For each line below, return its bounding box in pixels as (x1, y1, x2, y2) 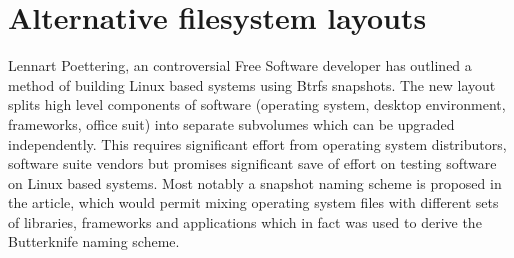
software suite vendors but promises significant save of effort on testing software (8, 153, 497, 174)
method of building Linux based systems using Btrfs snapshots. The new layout (8, 74, 496, 95)
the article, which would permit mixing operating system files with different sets (8, 192, 499, 213)
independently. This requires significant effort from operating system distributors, (8, 133, 507, 154)
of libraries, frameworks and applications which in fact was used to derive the (8, 211, 482, 232)
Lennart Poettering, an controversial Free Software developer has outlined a (8, 55, 472, 76)
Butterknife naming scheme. (8, 231, 180, 252)
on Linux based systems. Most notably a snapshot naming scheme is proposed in (8, 172, 502, 193)
